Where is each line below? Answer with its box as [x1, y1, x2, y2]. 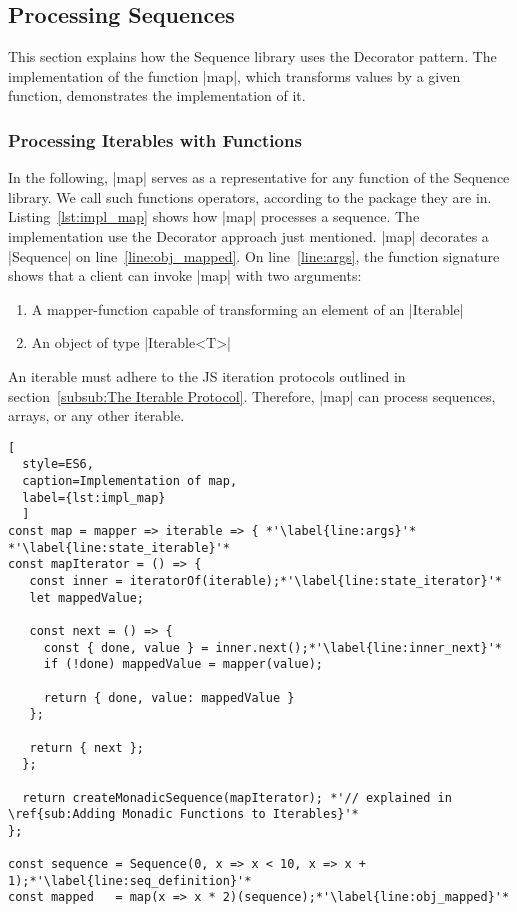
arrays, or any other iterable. [8, 405, 185, 426]
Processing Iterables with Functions [8, 127, 302, 152]
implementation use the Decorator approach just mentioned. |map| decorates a [8, 225, 489, 246]
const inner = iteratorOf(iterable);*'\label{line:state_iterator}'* [29, 573, 502, 588]
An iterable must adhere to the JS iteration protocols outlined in [8, 365, 406, 386]
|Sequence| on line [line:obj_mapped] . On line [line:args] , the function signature [8, 245, 500, 266]
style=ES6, [22, 457, 94, 472]
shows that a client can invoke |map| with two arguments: [8, 265, 362, 286]
